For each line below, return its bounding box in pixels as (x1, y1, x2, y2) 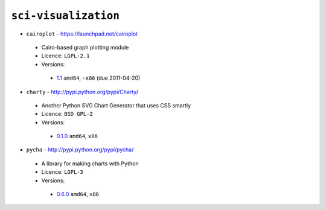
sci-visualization (11, 9, 120, 22)
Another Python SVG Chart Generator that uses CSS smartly (41, 101, 191, 109)
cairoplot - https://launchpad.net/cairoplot (26, 30, 138, 37)
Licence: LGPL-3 (41, 168, 84, 176)
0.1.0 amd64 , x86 (56, 133, 98, 140)
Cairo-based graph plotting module (41, 43, 129, 51)
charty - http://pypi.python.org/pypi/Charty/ (26, 88, 139, 95)
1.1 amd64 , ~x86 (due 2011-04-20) (56, 74, 141, 81)
